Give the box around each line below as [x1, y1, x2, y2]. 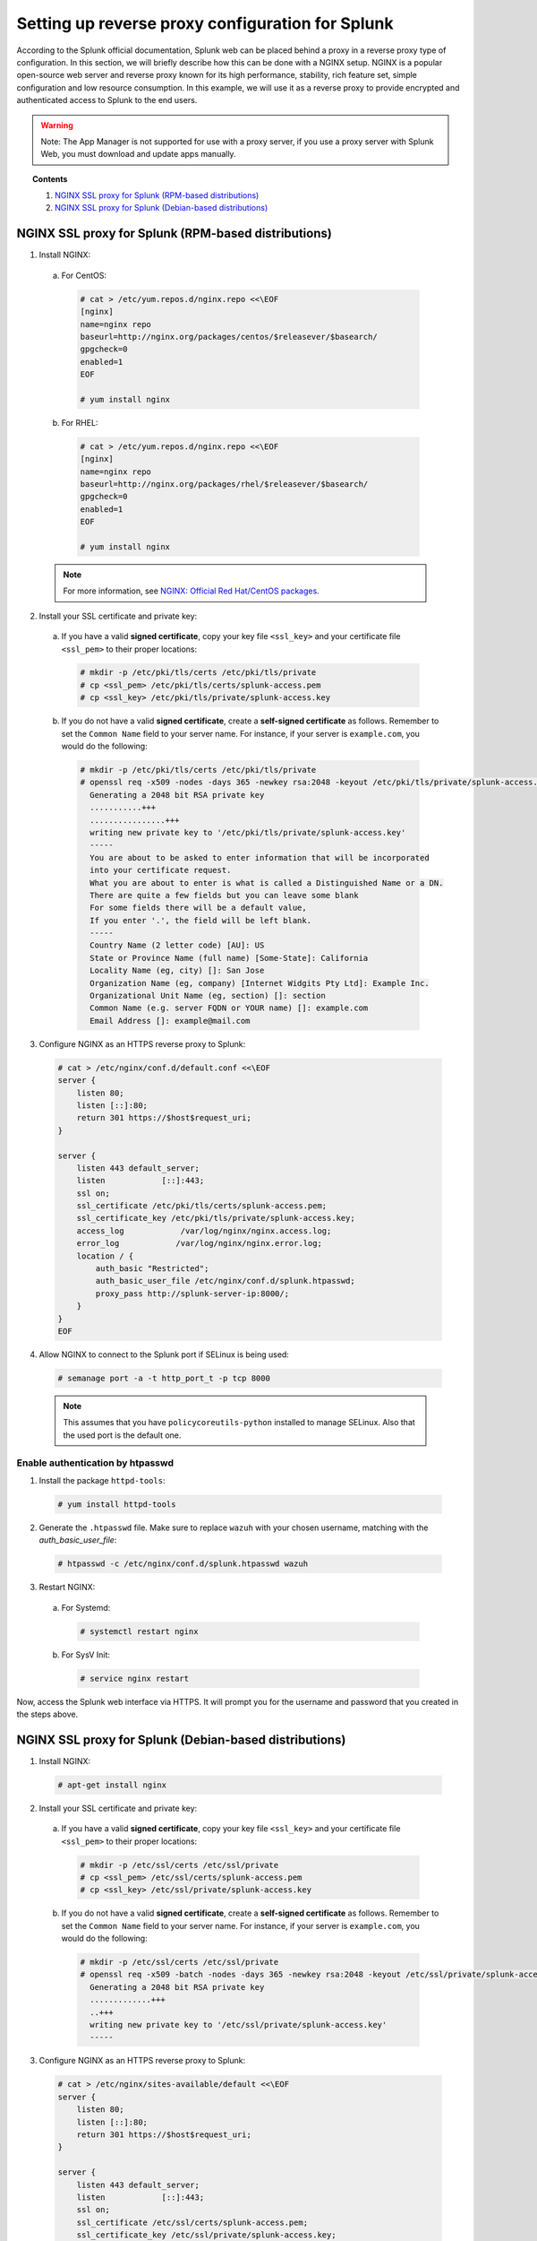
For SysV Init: [61, 1649, 111, 1660]
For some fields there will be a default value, [89, 903, 308, 913]
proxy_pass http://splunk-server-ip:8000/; [95, 1288, 290, 1299]
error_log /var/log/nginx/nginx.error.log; [76, 1238, 322, 1249]
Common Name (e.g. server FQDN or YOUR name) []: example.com [89, 1003, 369, 1013]
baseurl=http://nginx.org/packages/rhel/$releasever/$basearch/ [80, 480, 369, 489]
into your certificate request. [89, 865, 232, 876]
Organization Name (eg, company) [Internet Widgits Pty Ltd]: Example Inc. [89, 978, 430, 988]
